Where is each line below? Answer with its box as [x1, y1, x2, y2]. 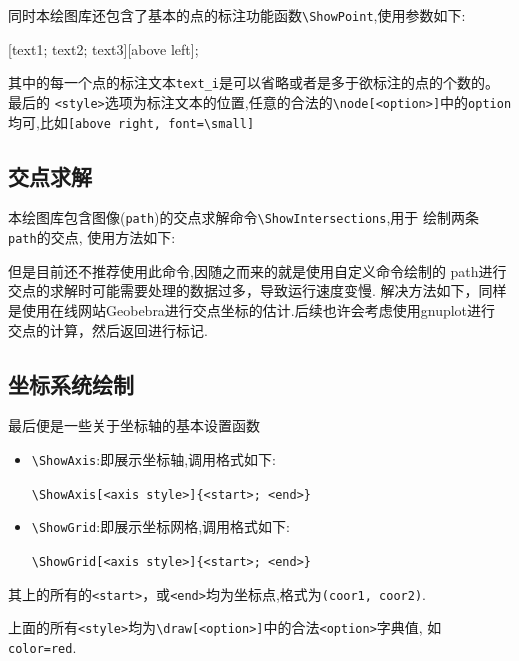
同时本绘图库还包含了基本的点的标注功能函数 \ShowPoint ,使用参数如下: [8, 5, 466, 25]
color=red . [8, 636, 77, 657]
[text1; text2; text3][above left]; [8, 38, 199, 59]
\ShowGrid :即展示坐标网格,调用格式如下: [31, 516, 290, 537]
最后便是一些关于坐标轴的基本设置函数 [8, 415, 260, 436]
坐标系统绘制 [8, 368, 134, 399]
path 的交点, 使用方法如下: [8, 227, 176, 248]
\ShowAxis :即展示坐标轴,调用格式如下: [31, 448, 276, 469]
